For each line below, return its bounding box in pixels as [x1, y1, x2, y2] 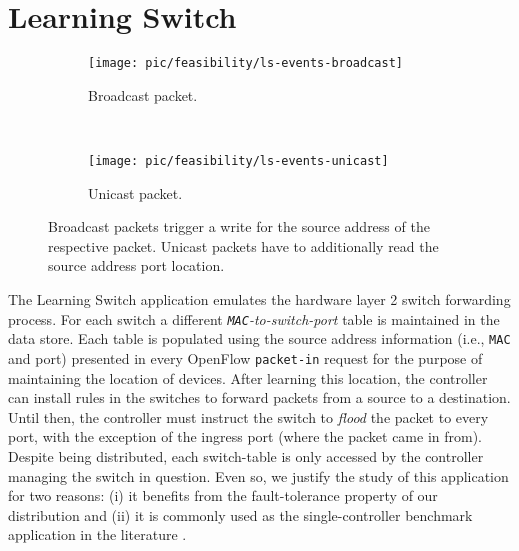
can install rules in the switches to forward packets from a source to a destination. [8, 387, 511, 408]
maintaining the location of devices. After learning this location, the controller [8, 367, 488, 388]
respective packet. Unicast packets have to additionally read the [48, 235, 439, 256]
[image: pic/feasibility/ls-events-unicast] [88, 153, 389, 168]
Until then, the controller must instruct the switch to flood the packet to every [8, 406, 489, 427]
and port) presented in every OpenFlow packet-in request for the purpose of [8, 347, 483, 368]
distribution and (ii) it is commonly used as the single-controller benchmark [8, 504, 473, 525]
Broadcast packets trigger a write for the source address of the [48, 216, 430, 237]
